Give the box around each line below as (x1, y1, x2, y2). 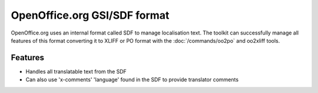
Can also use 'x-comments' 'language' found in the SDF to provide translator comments (25, 76, 238, 83)
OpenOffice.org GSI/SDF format (11, 9, 170, 22)
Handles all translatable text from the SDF (25, 68, 127, 75)
